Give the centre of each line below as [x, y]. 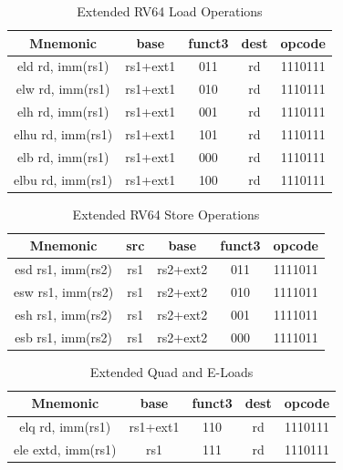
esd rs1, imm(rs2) [64, 269]
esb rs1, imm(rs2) [64, 337]
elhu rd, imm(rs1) [63, 133]
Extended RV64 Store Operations [166, 214]
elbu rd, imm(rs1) [63, 179]
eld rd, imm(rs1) [63, 66]
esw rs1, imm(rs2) [64, 292]
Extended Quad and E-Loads [171, 371]
